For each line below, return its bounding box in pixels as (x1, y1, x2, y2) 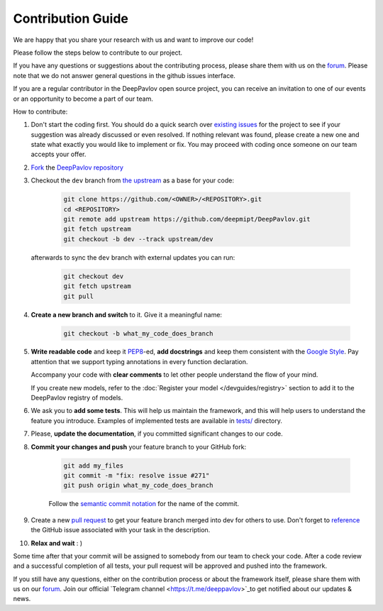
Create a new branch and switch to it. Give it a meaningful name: (30, 310, 223, 319)
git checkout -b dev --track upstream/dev (63, 235, 213, 243)
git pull (63, 292, 94, 300)
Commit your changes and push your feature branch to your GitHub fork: (30, 442, 247, 451)
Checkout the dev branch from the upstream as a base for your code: (30, 176, 234, 185)
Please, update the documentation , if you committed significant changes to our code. (30, 429, 283, 438)
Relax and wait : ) (30, 539, 83, 547)
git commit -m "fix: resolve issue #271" (63, 471, 210, 479)
